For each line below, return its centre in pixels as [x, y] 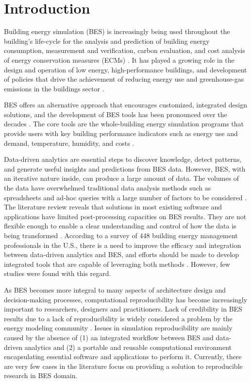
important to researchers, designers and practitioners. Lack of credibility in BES [123, 309]
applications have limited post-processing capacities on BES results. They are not [125, 216]
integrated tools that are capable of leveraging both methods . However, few [117, 264]
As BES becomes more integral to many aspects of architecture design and [115, 289]
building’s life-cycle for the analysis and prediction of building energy [107, 41]
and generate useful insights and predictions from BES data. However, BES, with [125, 168]
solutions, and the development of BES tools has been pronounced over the [116, 114]
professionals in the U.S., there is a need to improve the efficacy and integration [123, 245]
